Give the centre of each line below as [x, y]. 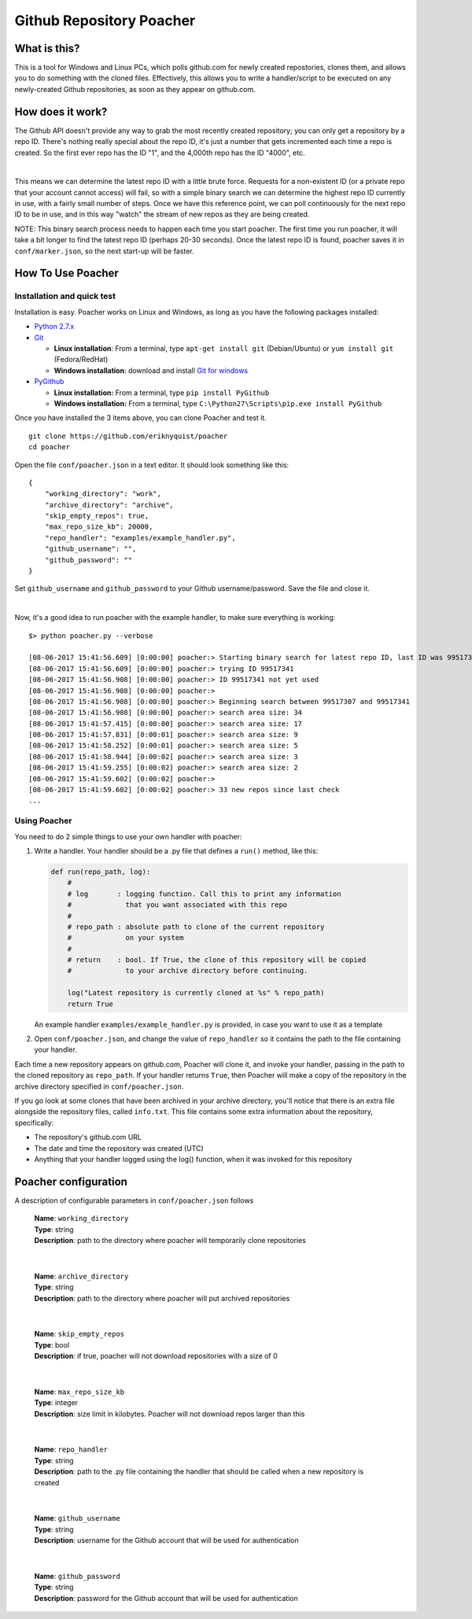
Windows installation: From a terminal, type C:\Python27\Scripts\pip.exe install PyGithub [218, 403]
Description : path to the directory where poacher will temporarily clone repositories [170, 1240]
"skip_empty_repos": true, [97, 516]
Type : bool [52, 1344]
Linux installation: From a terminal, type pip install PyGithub [162, 393]
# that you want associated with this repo [177, 905]
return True [90, 1004]
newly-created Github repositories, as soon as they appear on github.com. [135, 89]
